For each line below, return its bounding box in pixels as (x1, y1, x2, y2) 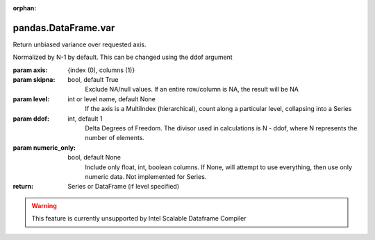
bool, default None (67, 153, 122, 162)
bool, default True (67, 76, 119, 84)
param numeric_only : (12, 143, 76, 152)
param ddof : (12, 114, 50, 123)
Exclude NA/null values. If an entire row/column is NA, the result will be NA (85, 85, 299, 94)
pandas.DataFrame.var (12, 22, 115, 34)
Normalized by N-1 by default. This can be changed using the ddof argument (12, 53, 233, 62)
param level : (12, 94, 50, 103)
